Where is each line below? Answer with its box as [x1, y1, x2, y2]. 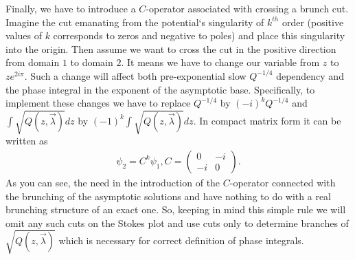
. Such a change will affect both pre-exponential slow [24, 68, 247, 83]
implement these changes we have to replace [5, 96, 191, 110]
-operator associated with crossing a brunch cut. [146, 1, 349, 15]
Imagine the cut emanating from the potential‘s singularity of [5, 14, 264, 29]
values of [5, 28, 42, 43]
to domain [70, 55, 113, 69]
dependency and [276, 68, 344, 83]
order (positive [282, 14, 344, 29]
